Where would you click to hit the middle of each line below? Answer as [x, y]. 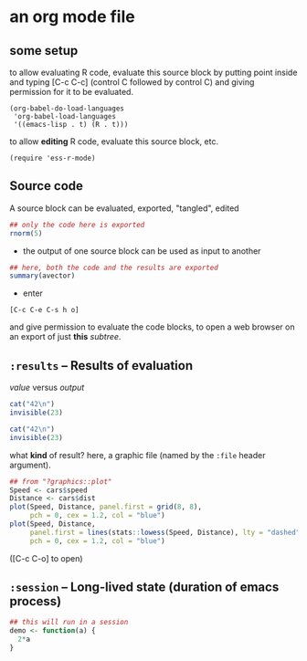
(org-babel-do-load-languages [67, 109]
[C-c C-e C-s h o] [44, 310]
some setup [44, 51]
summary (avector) [42, 276]
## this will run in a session [69, 623]
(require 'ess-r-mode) [53, 158]
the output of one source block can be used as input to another [142, 251]
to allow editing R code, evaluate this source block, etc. [114, 142]
